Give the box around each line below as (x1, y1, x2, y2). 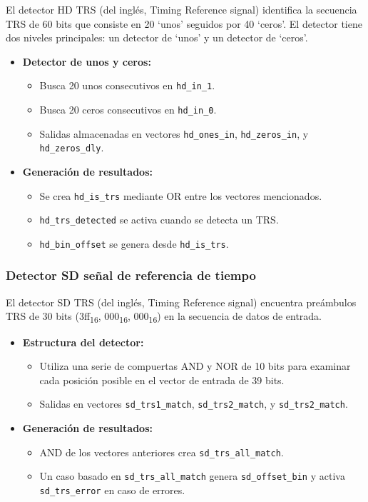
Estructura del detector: (22, 334, 144, 349)
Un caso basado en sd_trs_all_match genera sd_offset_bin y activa (39, 468, 345, 483)
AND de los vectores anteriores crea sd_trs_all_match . (39, 444, 284, 459)
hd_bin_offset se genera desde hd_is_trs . (39, 236, 229, 251)
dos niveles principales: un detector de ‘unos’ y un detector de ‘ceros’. (6, 30, 308, 45)
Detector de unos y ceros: (22, 54, 151, 69)
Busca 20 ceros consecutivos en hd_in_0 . (39, 102, 217, 117)
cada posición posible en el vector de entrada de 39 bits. (39, 372, 285, 387)
